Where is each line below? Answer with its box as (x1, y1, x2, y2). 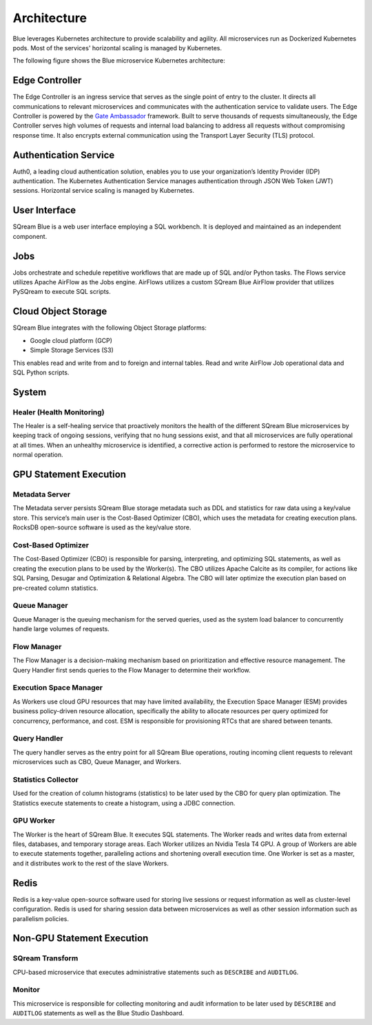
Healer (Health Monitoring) (12, 407, 105, 416)
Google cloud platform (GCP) (30, 336, 113, 344)
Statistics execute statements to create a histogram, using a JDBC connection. (12, 799, 236, 807)
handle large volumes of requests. (12, 625, 110, 633)
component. (12, 232, 48, 240)
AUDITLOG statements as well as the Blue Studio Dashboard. (12, 1009, 185, 1017)
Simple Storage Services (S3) (30, 346, 114, 355)
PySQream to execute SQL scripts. (12, 288, 111, 296)
